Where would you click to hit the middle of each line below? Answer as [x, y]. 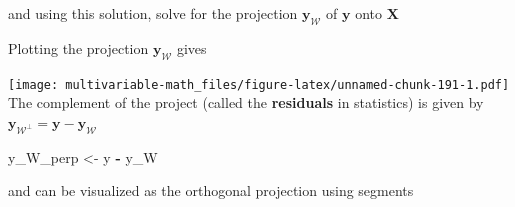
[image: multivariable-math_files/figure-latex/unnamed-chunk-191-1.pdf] [259, 84]
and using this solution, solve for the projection [153, 13]
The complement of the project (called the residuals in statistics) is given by [246, 102]
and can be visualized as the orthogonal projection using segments [211, 190]
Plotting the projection [78, 47]
